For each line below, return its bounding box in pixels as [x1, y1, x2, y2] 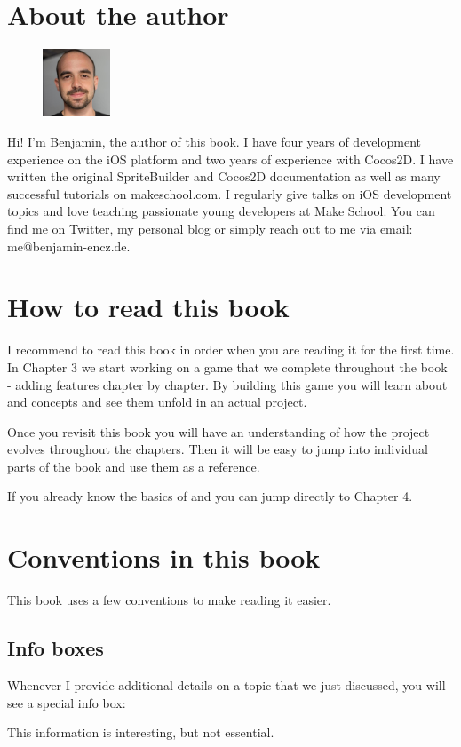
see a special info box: [7, 693, 126, 711]
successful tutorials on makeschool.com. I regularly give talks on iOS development [7, 184, 452, 203]
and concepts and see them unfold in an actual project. [7, 393, 307, 411]
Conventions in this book [7, 539, 321, 576]
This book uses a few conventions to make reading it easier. [7, 591, 331, 609]
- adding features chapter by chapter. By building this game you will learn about [7, 375, 448, 393]
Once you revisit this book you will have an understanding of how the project [7, 422, 430, 441]
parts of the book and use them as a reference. [7, 457, 260, 475]
